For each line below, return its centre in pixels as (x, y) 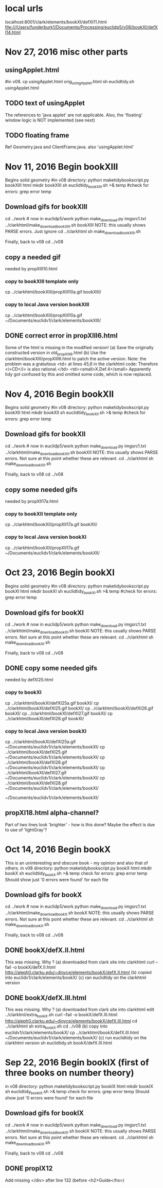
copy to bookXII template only (41, 514)
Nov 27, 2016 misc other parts (66, 52)
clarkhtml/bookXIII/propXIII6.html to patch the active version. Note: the (76, 359)
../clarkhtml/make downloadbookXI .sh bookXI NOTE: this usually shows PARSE (81, 631)
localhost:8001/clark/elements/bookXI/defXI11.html (56, 22)
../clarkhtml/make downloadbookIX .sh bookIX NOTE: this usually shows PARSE (81, 1132)
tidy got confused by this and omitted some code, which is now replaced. (79, 374)
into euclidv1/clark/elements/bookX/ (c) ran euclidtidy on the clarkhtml (76, 977)
